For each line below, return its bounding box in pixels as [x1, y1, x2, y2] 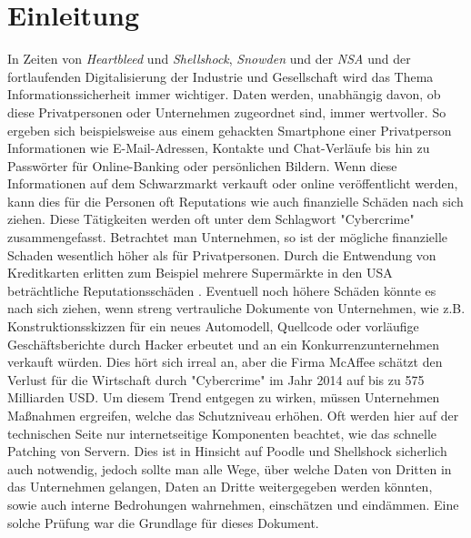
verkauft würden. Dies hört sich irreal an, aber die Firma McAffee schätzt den [7, 352, 443, 371]
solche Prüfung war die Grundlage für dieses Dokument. [7, 513, 319, 532]
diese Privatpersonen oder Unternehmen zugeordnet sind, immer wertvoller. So [7, 102, 446, 121]
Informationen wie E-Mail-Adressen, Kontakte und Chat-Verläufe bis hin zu [7, 138, 430, 157]
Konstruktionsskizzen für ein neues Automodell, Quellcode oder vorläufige [7, 317, 419, 336]
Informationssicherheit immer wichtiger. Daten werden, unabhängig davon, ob [7, 85, 441, 104]
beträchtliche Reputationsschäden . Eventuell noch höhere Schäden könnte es [7, 280, 436, 299]
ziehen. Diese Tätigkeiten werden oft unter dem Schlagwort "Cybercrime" [7, 209, 415, 228]
